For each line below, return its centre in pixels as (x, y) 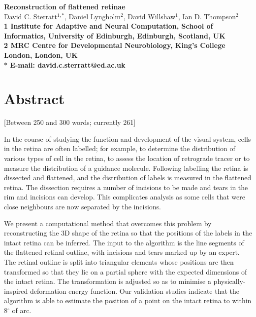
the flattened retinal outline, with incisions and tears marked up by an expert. (122, 252)
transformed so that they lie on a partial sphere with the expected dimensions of (126, 271)
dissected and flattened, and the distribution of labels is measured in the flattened (128, 178)
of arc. (22, 310)
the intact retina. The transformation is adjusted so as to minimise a (108, 281)
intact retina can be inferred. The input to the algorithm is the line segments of (124, 242)
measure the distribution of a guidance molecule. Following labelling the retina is (126, 168)
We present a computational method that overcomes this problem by (108, 223)
